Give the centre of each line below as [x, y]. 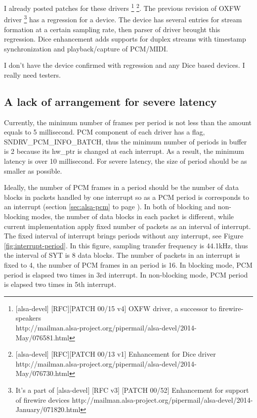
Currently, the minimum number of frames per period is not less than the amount [128, 122]
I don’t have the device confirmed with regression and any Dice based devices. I [125, 65]
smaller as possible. [33, 170]
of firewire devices [43, 399]
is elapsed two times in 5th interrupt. [60, 284]
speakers [28, 318]
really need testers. [32, 74]
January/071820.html [48, 409]
